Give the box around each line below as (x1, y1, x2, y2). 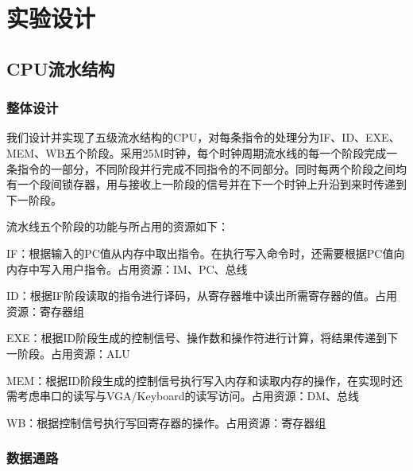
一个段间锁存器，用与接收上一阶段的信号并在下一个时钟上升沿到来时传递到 (17, 176, 407, 193)
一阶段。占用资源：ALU (6, 344, 130, 361)
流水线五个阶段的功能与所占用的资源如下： (6, 218, 229, 235)
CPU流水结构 (6, 56, 115, 80)
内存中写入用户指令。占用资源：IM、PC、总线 (6, 260, 248, 277)
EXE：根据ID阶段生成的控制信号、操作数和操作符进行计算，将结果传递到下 (6, 329, 399, 346)
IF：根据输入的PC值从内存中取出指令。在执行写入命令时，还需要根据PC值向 (6, 244, 405, 261)
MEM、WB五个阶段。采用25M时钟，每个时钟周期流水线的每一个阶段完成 (6, 144, 387, 161)
